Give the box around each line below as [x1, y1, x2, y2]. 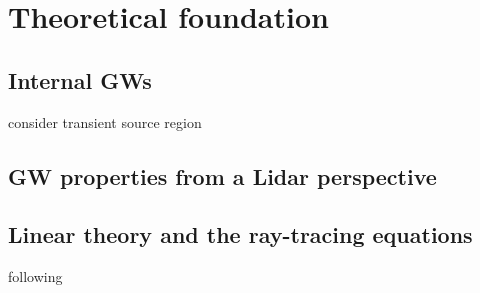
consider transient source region [8, 111, 202, 132]
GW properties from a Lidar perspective [8, 160, 437, 191]
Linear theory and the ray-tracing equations [8, 219, 473, 250]
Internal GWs [8, 64, 152, 95]
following [8, 266, 63, 287]
